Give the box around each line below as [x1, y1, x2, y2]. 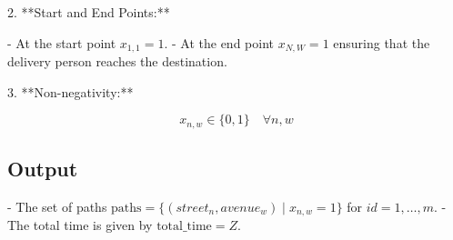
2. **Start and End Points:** [7, 3, 170, 21]
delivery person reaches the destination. [7, 52, 227, 71]
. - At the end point [164, 33, 274, 52]
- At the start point [7, 33, 116, 52]
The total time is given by [7, 215, 153, 235]
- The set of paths [7, 196, 107, 215]
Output [7, 155, 78, 183]
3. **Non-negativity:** [7, 82, 134, 101]
